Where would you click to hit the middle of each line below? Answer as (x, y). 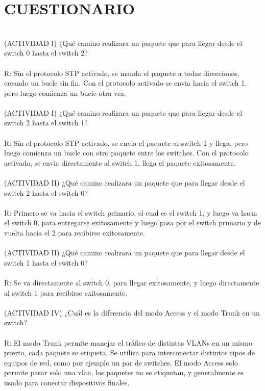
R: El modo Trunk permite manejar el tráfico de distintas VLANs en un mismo (128, 342)
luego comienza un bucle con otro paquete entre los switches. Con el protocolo (126, 153)
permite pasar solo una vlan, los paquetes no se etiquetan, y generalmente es (124, 372)
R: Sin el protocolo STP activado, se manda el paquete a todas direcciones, (122, 73)
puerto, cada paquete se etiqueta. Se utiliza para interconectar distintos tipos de (129, 353)
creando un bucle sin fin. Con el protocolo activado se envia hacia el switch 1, (126, 83)
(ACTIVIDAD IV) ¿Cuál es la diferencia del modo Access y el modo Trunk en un (132, 312)
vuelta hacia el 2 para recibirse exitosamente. (75, 232)
